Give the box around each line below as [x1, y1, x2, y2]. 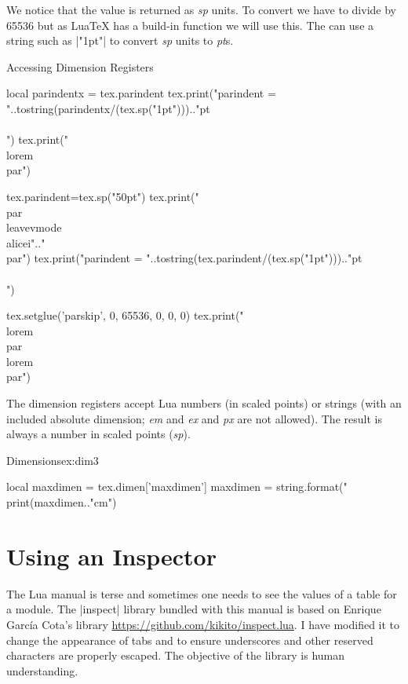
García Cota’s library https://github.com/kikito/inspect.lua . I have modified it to [6, 616, 400, 632]
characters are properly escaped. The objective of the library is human [6, 647, 345, 664]
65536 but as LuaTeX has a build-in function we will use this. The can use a [6, 16, 374, 33]
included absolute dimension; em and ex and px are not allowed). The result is [6, 410, 382, 426]
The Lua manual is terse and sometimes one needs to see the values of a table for [6, 585, 397, 602]
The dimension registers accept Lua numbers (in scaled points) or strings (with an [6, 395, 402, 411]
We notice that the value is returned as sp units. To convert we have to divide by [6, 2, 396, 17]
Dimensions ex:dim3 [6, 452, 99, 468]
